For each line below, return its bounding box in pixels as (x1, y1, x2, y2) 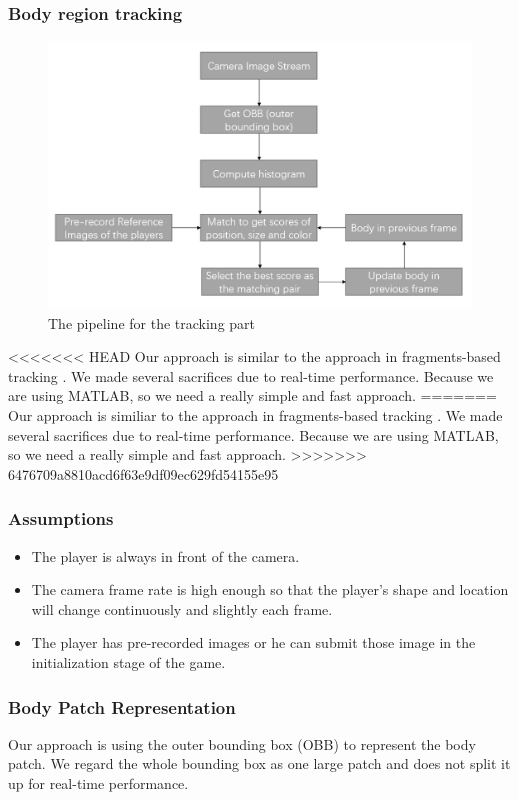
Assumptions (8, 506, 114, 531)
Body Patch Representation (8, 694, 236, 719)
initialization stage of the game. (31, 652, 226, 673)
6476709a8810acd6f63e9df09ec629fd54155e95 (8, 463, 279, 484)
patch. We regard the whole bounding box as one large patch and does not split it (8, 753, 511, 774)
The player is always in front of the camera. (31, 545, 300, 566)
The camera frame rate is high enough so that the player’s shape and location (31, 579, 509, 600)
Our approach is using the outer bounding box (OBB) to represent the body (8, 733, 476, 754)
